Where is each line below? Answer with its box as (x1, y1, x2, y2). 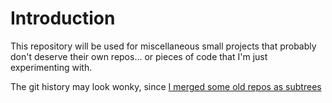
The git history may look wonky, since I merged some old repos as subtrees (10, 80, 322, 92)
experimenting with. (10, 61, 93, 73)
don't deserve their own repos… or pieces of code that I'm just (10, 50, 268, 62)
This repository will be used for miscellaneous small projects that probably (10, 40, 317, 52)
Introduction (10, 7, 116, 30)
